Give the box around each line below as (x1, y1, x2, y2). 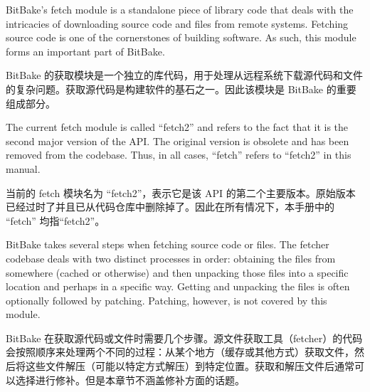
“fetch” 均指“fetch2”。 (6, 213, 105, 228)
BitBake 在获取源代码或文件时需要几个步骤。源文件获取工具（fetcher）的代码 (6, 330, 363, 345)
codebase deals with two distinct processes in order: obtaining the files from (6, 250, 336, 265)
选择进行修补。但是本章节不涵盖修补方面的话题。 (15, 372, 245, 387)
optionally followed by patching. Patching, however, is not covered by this (6, 292, 327, 307)
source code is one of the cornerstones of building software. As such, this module (6, 30, 356, 45)
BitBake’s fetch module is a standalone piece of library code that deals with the (6, 2, 354, 16)
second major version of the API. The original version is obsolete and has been (6, 133, 349, 148)
